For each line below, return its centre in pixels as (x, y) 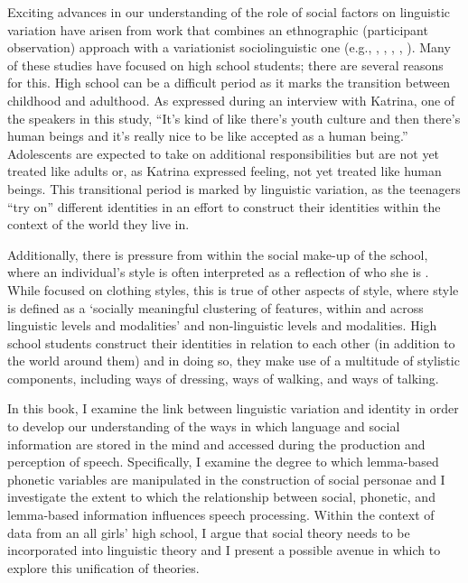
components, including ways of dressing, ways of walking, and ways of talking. (223, 378)
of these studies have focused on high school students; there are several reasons (225, 65)
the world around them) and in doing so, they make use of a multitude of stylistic (234, 361)
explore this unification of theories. (103, 567)
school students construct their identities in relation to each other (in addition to (231, 342)
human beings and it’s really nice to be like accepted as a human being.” (208, 136)
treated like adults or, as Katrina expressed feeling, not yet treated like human (225, 171)
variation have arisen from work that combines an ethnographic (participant (218, 29)
